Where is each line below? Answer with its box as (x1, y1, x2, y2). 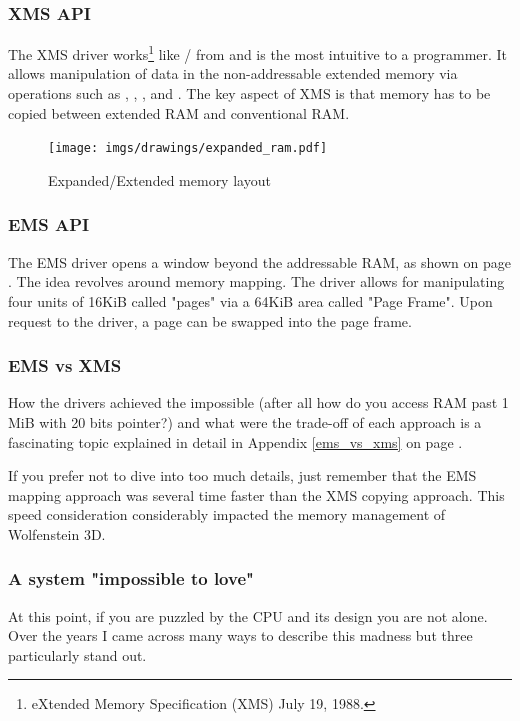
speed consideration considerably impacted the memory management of (8, 504, 446, 525)
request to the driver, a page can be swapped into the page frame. (8, 310, 412, 331)
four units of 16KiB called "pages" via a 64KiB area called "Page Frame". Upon (8, 290, 493, 311)
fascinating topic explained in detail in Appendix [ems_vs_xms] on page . (8, 431, 463, 452)
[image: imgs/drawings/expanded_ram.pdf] (48, 141, 328, 156)
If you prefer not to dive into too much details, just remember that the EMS (8, 465, 477, 486)
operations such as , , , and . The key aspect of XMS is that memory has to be (8, 83, 491, 104)
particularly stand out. (8, 644, 147, 665)
